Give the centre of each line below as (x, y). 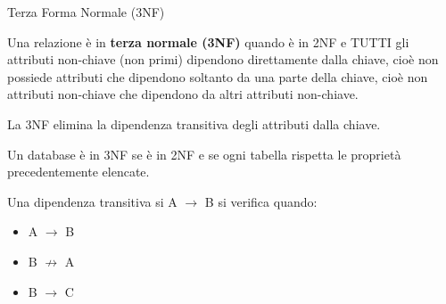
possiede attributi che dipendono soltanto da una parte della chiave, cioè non (218, 76)
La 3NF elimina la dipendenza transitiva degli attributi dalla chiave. (194, 123)
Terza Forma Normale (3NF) (86, 12)
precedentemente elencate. (78, 172)
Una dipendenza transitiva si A (92, 201)
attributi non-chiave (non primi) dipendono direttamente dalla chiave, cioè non (223, 59)
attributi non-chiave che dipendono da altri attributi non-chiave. (183, 94)
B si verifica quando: (261, 201)
